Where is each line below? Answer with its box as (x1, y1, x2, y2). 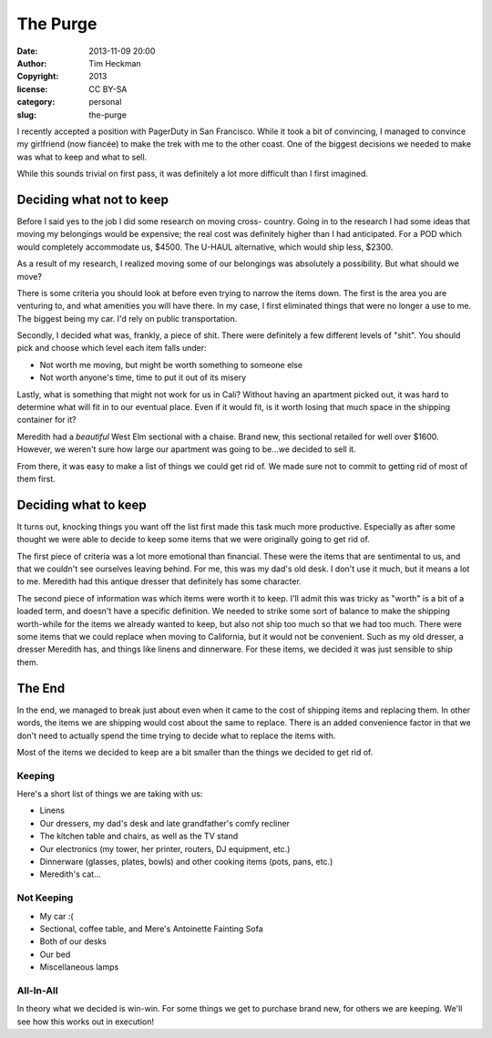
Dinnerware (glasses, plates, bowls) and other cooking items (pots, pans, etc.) (39, 856, 333, 867)
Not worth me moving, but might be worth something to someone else (39, 359, 303, 370)
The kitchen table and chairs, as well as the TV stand (39, 830, 239, 842)
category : (16, 97, 56, 108)
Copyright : (16, 71, 59, 82)
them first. (16, 474, 56, 484)
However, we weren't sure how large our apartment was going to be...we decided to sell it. (16, 444, 356, 455)
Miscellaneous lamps (39, 961, 119, 972)
